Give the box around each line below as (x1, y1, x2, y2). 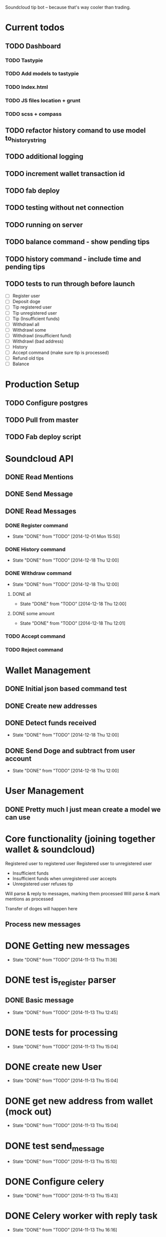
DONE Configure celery (5, 1176, 104, 1187)
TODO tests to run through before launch (5, 280, 135, 288)
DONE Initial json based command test (5, 684, 127, 693)
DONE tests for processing (5, 1027, 118, 1038)
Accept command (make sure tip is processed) (12, 349, 109, 355)
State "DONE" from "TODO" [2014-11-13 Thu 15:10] (12, 1158, 117, 1164)
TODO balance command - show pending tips (5, 238, 150, 246)
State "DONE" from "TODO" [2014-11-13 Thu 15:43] (12, 1192, 118, 1198)
